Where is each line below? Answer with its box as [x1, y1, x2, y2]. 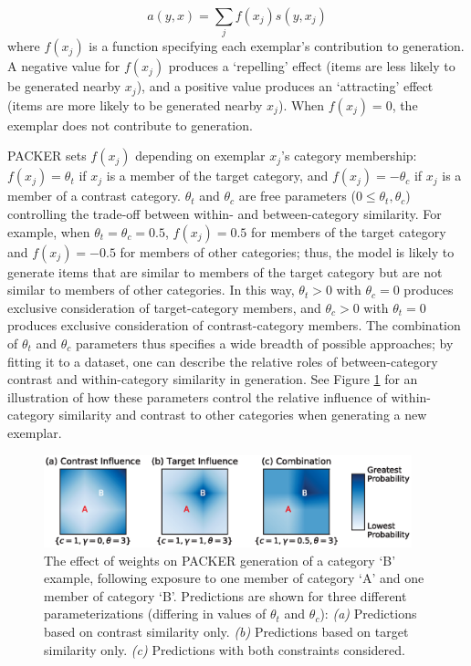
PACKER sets [7, 146, 87, 165]
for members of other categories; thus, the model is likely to [120, 242, 455, 261]
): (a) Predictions [319, 604, 417, 623]
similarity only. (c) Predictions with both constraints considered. [44, 640, 405, 659]
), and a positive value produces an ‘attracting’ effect [136, 77, 434, 96]
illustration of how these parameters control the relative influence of [7, 387, 387, 406]
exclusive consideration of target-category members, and [7, 297, 321, 317]
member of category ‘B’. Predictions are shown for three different [44, 586, 407, 605]
